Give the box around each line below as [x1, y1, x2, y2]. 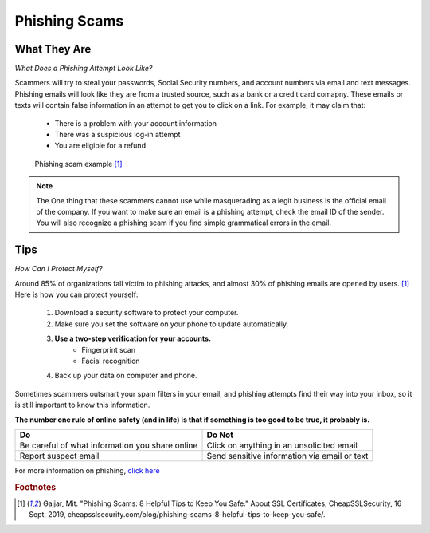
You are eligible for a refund [54, 140, 147, 151]
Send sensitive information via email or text [206, 450, 369, 461]
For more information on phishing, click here [14, 465, 160, 475]
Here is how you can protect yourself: [14, 290, 139, 299]
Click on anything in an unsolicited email [206, 440, 358, 451]
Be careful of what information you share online [19, 440, 198, 451]
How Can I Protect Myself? [14, 264, 103, 274]
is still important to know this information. [14, 400, 150, 410]
